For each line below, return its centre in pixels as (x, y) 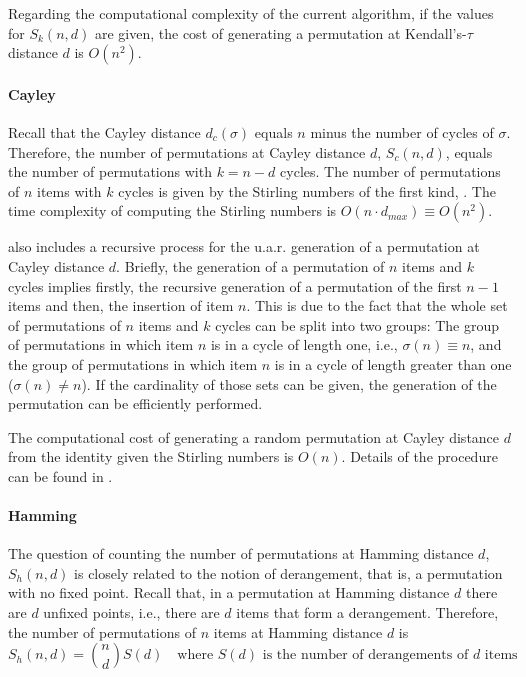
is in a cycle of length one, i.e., (304, 344)
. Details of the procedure (419, 456)
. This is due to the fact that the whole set (377, 305)
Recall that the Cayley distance (104, 131)
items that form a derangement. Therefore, (367, 612)
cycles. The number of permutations (390, 171)
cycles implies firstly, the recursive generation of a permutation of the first (235, 285)
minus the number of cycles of (402, 131)
